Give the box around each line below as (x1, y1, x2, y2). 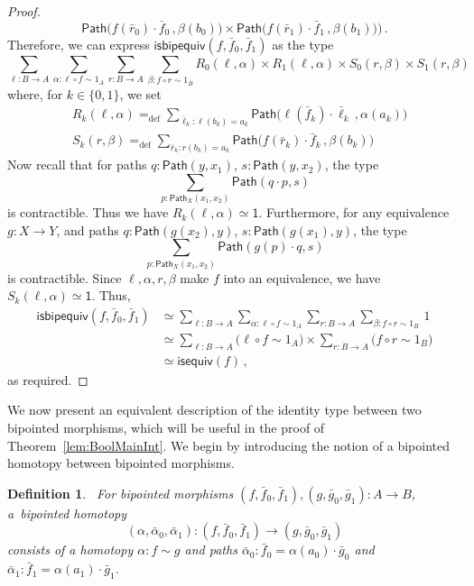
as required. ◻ (7, 370, 88, 389)
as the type (272, 34, 334, 53)
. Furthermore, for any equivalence (258, 203, 450, 222)
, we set (119, 84, 162, 103)
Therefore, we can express (7, 34, 150, 53)
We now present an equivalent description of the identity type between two (7, 400, 422, 419)
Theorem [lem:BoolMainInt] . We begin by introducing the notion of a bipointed (7, 435, 450, 454)
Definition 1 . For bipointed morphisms (7, 483, 234, 502)
